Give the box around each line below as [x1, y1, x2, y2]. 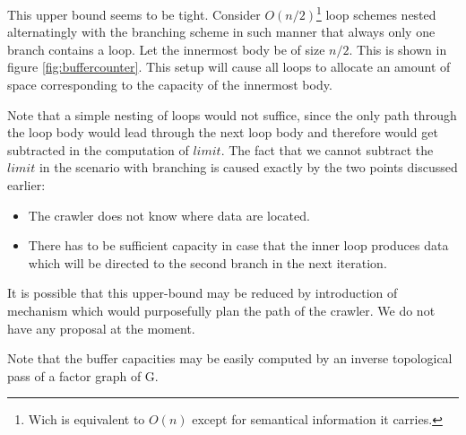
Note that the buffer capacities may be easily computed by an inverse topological [7, 349, 453, 368]
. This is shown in [349, 39, 447, 58]
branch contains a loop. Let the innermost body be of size [7, 39, 325, 58]
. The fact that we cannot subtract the [220, 140, 434, 159]
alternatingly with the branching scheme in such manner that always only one [7, 22, 436, 41]
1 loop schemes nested [315, 3, 436, 23]
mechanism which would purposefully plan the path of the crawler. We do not [7, 300, 436, 319]
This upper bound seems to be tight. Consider [7, 4, 261, 23]
